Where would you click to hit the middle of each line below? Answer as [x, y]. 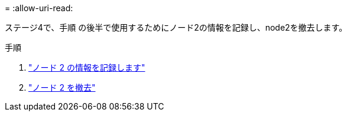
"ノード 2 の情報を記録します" [87, 67]
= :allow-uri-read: [39, 8]
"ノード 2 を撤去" [62, 87]
